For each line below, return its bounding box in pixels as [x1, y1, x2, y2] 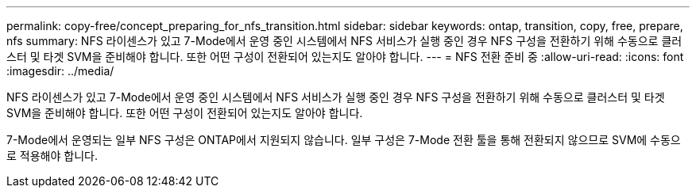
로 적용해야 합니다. [6, 149, 98, 162]
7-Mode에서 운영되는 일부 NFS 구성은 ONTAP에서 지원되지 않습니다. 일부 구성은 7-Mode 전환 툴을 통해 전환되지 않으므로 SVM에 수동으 [6, 133, 681, 146]
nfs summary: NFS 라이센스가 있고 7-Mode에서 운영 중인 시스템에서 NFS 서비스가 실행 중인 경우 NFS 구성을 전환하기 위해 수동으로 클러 [6, 34, 682, 48]
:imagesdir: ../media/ [6, 64, 114, 78]
